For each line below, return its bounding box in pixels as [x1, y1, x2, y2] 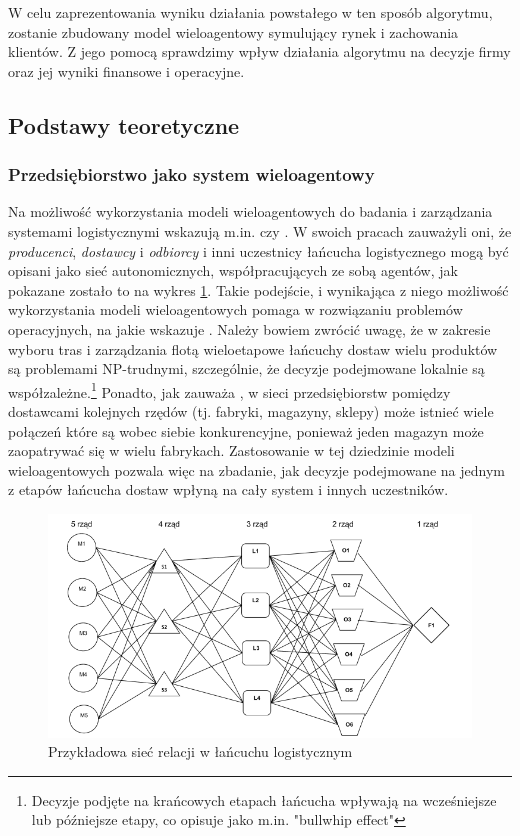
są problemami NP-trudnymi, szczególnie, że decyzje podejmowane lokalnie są [8, 358, 485, 379]
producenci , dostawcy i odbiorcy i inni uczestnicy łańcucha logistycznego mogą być [8, 240, 509, 261]
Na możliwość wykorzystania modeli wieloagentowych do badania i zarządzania [8, 201, 493, 222]
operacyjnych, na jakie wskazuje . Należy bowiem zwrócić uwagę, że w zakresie [8, 318, 491, 339]
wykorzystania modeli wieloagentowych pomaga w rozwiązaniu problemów [8, 299, 463, 320]
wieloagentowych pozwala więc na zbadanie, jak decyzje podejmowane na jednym [8, 459, 505, 480]
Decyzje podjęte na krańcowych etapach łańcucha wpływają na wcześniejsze [31, 789, 497, 810]
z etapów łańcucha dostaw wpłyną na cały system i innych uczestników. [8, 479, 449, 500]
